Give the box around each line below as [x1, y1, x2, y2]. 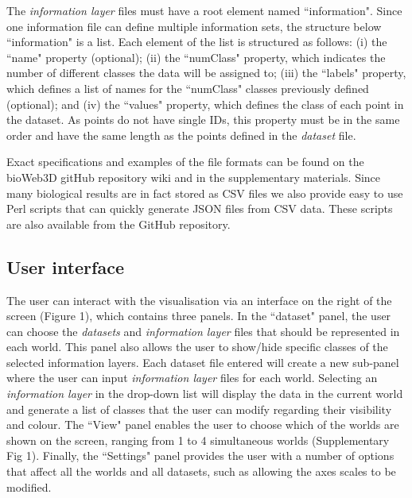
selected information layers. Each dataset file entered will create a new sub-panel [6, 353, 399, 370]
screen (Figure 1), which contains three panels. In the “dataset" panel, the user [6, 307, 391, 324]
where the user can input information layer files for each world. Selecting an [6, 369, 378, 386]
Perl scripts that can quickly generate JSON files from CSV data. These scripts [6, 200, 393, 217]
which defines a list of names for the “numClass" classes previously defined [6, 79, 369, 96]
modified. [6, 478, 52, 495]
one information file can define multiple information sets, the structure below [6, 17, 382, 34]
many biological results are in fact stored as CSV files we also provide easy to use [6, 184, 403, 201]
